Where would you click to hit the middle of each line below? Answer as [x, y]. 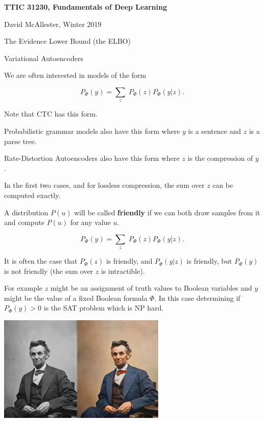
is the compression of [220, 158]
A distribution [26, 212]
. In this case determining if [197, 298]
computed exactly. [32, 195]
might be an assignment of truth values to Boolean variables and [151, 288]
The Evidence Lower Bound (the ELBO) [67, 41]
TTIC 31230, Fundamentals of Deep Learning [86, 7]
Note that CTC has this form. [51, 114]
